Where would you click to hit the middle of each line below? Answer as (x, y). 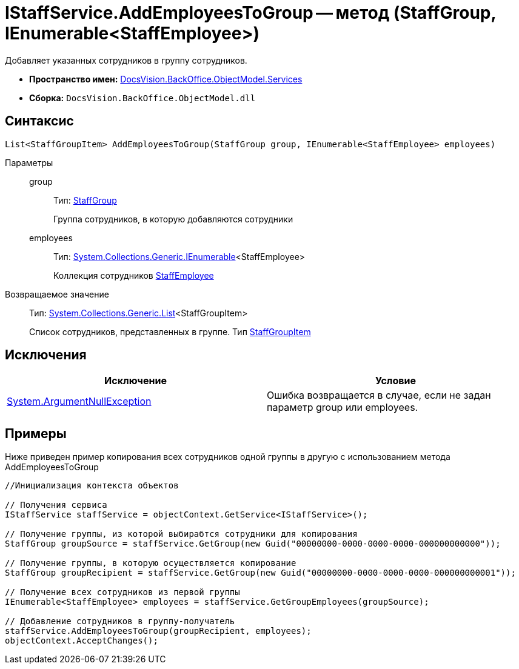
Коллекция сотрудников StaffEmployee (134, 275)
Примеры (36, 433)
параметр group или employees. (343, 408)
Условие (396, 381)
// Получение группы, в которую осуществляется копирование (151, 563)
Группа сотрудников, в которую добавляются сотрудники (173, 219)
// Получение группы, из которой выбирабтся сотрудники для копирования (181, 534)
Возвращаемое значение (57, 294)
